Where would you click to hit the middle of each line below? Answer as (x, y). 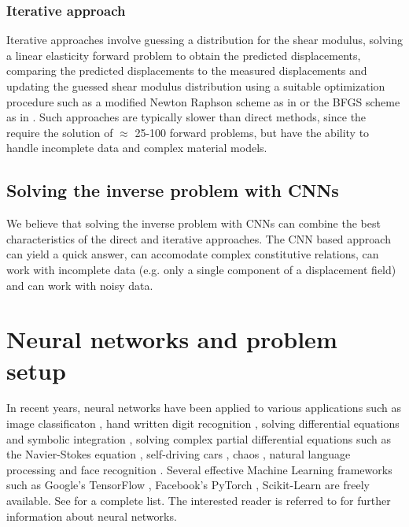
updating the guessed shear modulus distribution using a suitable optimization (196, 86)
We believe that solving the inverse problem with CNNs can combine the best (193, 223)
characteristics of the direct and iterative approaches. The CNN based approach (199, 238)
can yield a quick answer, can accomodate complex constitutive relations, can (193, 254)
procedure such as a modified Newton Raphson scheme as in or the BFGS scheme (203, 101)
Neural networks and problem (172, 339)
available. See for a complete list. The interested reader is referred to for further (199, 501)
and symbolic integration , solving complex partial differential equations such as (199, 438)
